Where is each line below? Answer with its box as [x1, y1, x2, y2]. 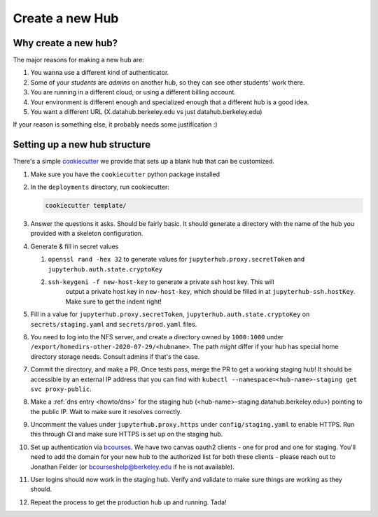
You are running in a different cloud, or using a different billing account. [30, 88, 236, 97]
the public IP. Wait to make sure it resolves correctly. [30, 407, 182, 416]
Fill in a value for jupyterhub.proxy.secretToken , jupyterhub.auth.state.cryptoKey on [30, 310, 310, 318]
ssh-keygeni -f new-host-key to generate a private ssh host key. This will [48, 278, 274, 286]
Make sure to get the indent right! [65, 297, 162, 306]
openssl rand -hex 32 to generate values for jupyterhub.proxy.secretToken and [48, 255, 305, 264]
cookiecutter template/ [45, 201, 127, 210]
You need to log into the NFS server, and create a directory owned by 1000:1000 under [30, 332, 284, 341]
